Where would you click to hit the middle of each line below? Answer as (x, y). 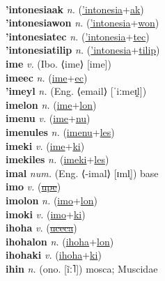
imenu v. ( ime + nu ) (48, 118)
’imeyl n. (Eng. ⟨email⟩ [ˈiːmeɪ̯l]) (76, 91)
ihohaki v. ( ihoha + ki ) (54, 255)
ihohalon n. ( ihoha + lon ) (60, 241)
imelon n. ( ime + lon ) (51, 104)
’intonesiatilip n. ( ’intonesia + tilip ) (83, 50)
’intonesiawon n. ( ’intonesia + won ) (82, 23)
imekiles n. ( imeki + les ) (57, 159)
